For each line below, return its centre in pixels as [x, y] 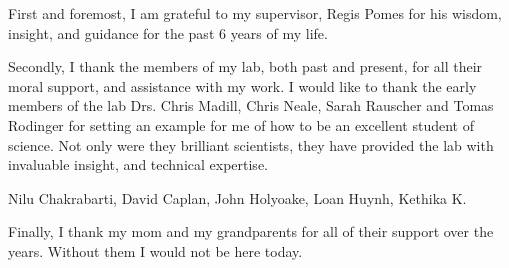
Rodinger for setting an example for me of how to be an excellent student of [241, 124]
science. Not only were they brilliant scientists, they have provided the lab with [251, 144]
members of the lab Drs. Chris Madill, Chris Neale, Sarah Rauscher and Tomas [251, 105]
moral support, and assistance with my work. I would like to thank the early [242, 85]
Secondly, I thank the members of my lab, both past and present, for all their [245, 66]
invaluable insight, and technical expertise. [138, 164]
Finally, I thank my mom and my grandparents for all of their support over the [251, 231]
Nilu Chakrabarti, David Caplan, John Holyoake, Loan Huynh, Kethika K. [237, 197]
